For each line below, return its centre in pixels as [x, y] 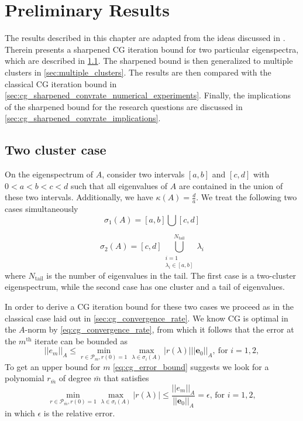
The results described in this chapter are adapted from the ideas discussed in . [145, 38]
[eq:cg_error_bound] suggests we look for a [191, 366]
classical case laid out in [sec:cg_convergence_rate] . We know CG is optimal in [147, 318]
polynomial [25, 378]
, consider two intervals [143, 174]
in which [20, 413]
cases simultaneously [42, 209]
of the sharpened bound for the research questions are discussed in [124, 106]
